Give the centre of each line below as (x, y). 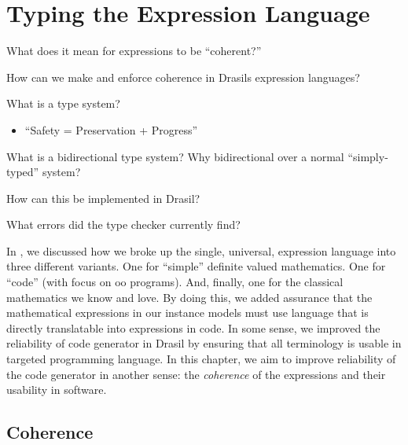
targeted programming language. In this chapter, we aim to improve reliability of (201, 359)
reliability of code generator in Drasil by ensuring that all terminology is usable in (204, 343)
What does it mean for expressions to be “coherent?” (134, 51)
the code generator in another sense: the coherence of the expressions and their (196, 374)
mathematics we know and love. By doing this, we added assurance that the (189, 297)
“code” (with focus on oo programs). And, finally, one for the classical (175, 282)
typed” (23, 172)
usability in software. (57, 390)
